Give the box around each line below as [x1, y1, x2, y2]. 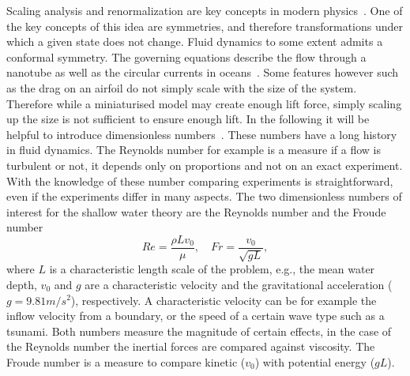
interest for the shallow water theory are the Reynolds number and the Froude [6, 203, 386, 220]
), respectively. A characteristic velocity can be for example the [70, 291, 377, 308]
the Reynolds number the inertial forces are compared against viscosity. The [6, 338, 375, 355]
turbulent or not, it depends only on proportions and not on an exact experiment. [6, 156, 403, 173]
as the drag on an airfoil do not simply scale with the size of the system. [6, 79, 357, 96]
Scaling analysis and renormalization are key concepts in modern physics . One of [6, 2, 403, 18]
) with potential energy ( [254, 353, 375, 370]
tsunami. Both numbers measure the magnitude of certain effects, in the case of [6, 322, 392, 339]
